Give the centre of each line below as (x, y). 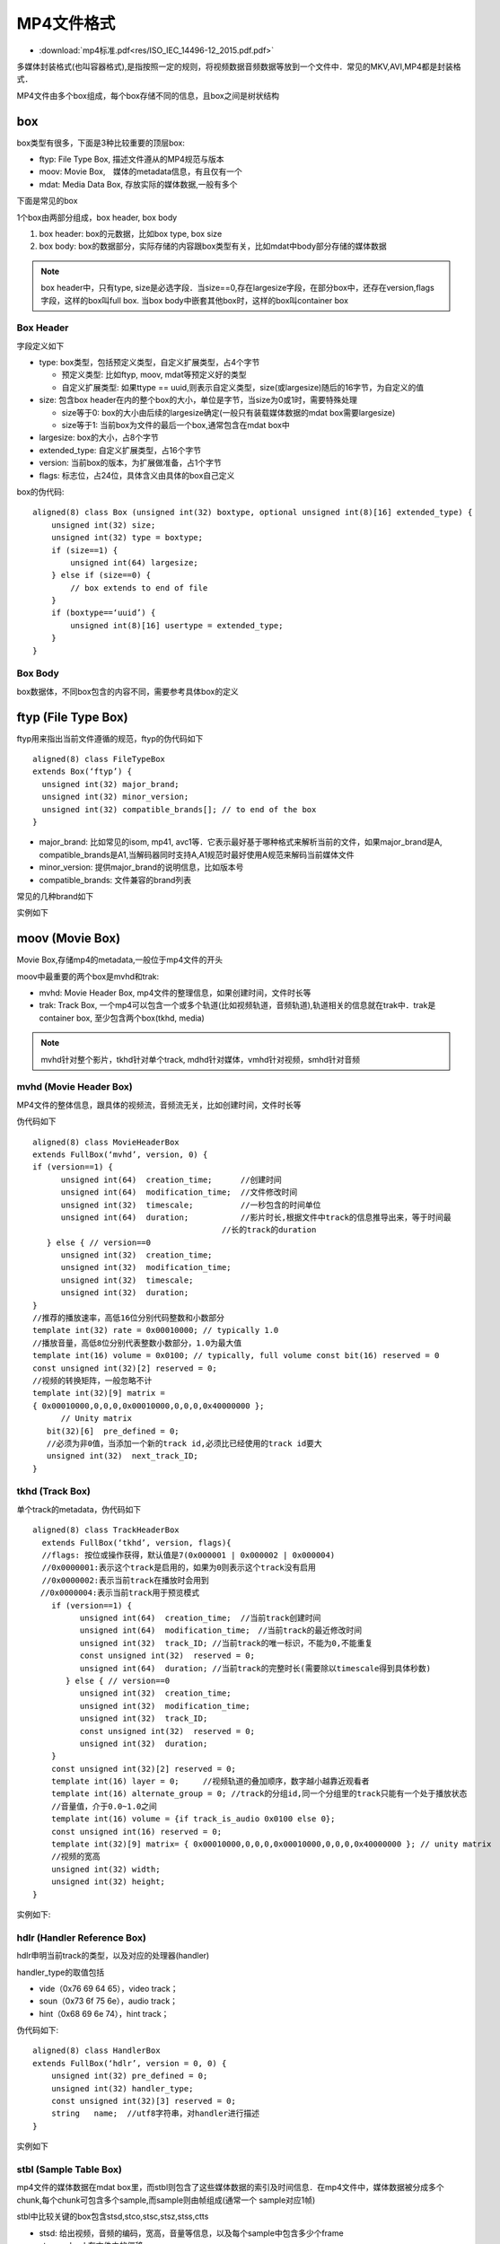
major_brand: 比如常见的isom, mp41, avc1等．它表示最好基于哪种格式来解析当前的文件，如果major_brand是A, (241, 842)
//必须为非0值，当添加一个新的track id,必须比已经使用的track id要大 (184, 1443)
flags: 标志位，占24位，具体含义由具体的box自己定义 (137, 475)
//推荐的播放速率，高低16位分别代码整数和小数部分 (128, 1318)
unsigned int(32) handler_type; (122, 2088)
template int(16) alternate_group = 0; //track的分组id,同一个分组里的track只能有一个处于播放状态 (259, 1794)
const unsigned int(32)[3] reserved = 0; (144, 2101)
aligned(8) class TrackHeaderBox (106, 1530)
